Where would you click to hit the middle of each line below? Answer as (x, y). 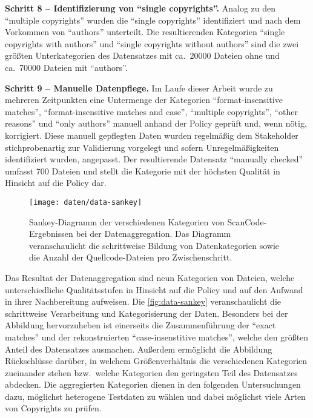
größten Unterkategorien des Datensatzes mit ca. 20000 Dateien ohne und (142, 55)
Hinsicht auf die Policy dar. (56, 183)
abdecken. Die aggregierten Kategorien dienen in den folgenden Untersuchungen (153, 384)
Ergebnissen (51, 234)
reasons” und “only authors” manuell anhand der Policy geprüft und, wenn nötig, (156, 123)
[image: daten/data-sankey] (86, 202)
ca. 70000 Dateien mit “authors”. (66, 67)
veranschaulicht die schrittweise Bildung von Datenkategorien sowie (154, 245)
